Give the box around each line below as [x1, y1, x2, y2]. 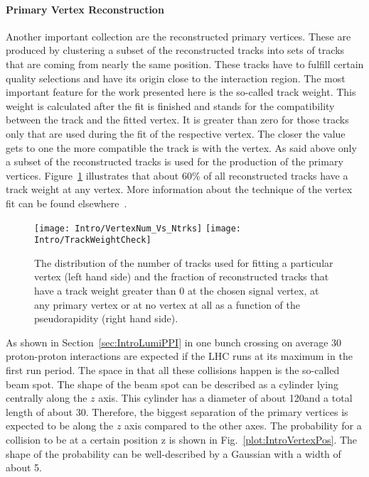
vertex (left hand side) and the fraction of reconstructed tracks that [34, 269, 329, 284]
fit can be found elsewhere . [6, 195, 127, 210]
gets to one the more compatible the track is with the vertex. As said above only [6, 140, 357, 155]
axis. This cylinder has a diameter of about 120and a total [98, 390, 353, 405]
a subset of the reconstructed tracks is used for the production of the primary [6, 154, 343, 169]
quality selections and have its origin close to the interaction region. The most [6, 70, 346, 85]
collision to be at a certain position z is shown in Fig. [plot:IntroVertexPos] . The [6, 432, 358, 446]
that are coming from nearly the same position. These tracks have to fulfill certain [6, 56, 364, 71]
